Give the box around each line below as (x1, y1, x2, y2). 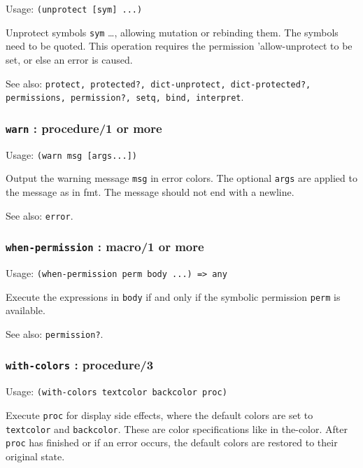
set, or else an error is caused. (6, 52, 133, 66)
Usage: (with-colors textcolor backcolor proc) (6, 384, 227, 399)
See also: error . (6, 208, 73, 222)
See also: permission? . (6, 326, 104, 341)
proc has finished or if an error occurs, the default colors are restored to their (6, 435, 338, 450)
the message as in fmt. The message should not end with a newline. (6, 184, 294, 199)
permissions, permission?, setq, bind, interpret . (6, 90, 244, 104)
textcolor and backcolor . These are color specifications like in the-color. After (6, 421, 348, 436)
